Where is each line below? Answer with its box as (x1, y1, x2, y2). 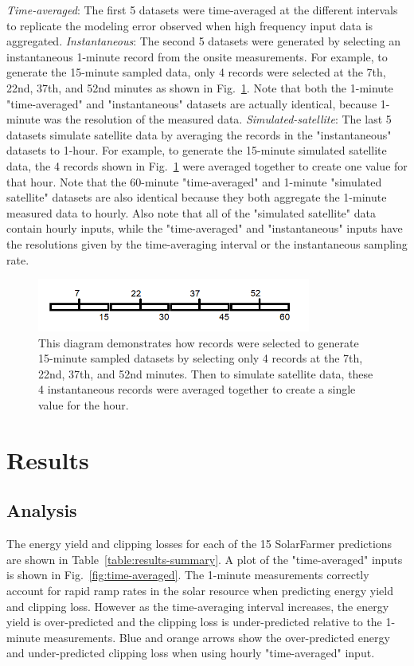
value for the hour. (38, 397, 129, 413)
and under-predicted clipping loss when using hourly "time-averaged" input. (6, 644, 375, 661)
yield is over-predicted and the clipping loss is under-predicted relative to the (6, 613, 382, 630)
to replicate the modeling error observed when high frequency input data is (6, 17, 373, 33)
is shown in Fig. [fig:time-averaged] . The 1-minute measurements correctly (6, 566, 369, 583)
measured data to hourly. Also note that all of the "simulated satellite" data (6, 204, 376, 221)
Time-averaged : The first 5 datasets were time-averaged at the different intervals (6, 2, 398, 18)
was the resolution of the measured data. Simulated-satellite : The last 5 (44, 111, 392, 127)
